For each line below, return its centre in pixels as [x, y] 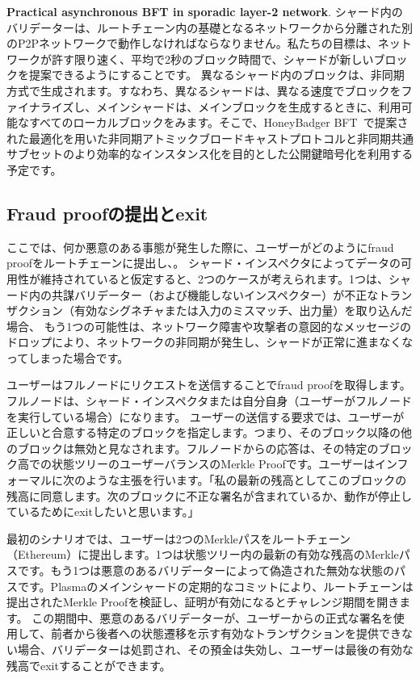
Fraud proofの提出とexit [107, 213]
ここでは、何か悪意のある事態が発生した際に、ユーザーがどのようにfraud [200, 247]
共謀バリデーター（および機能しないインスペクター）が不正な [215, 294]
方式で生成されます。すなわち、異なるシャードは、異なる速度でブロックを [204, 90]
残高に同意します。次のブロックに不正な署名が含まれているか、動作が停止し [209, 495]
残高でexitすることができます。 [89, 665]
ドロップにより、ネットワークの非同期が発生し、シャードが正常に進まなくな [210, 342]
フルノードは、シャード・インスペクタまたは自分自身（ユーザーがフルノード [209, 401]
